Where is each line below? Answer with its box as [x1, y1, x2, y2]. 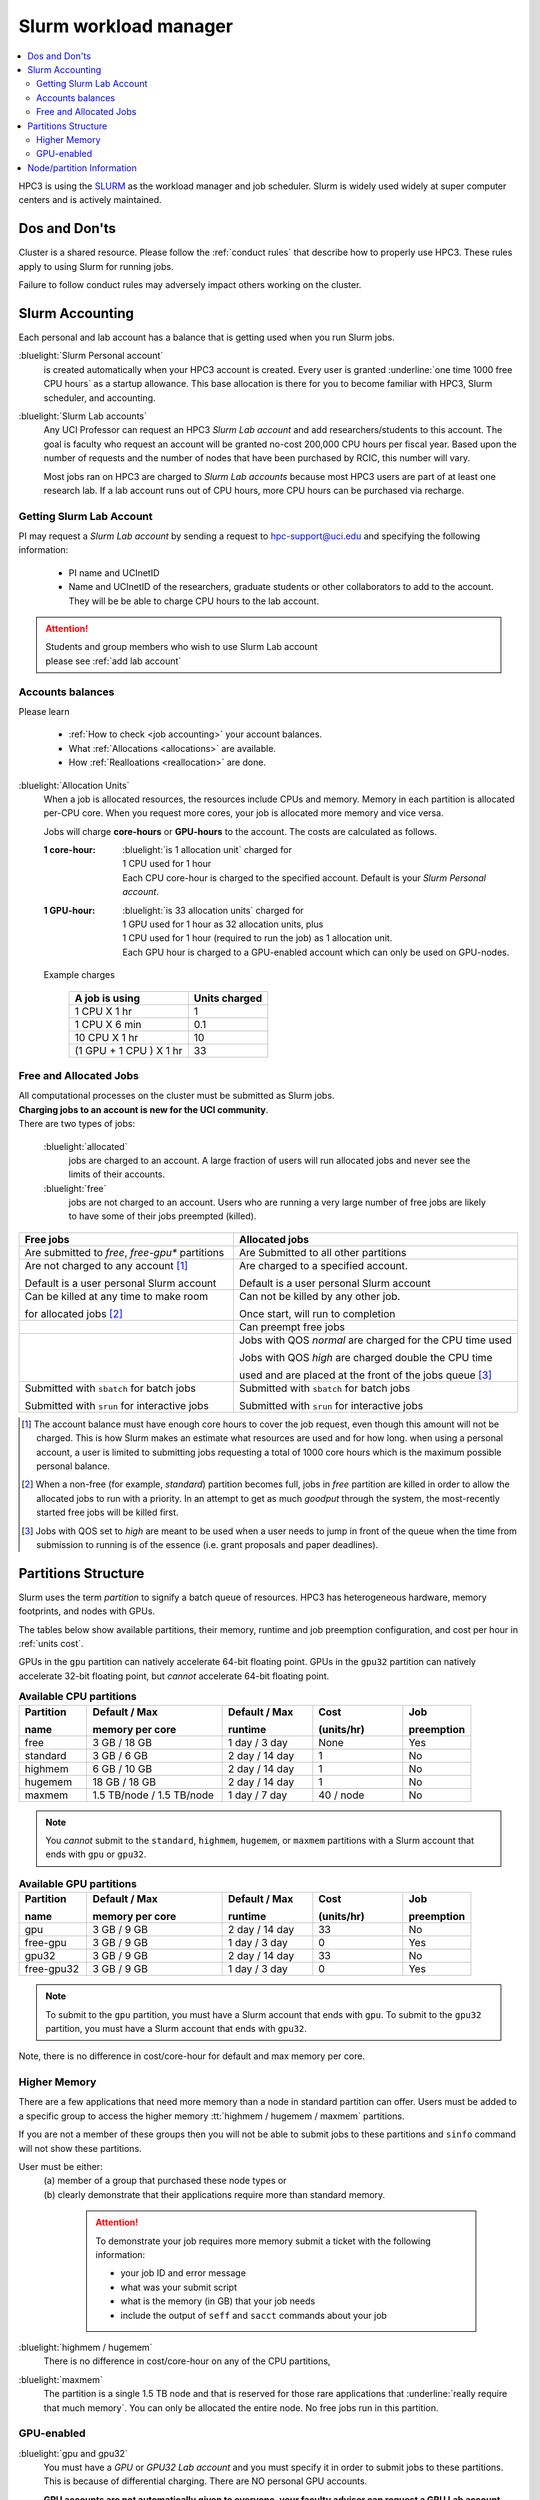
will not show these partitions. [18, 2142, 142, 2154]
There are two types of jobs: [18, 1118, 136, 1130]
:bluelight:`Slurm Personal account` [18, 350, 164, 362]
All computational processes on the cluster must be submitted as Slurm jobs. [18, 1090, 335, 1102]
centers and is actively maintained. [18, 194, 162, 206]
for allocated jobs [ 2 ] [24, 1306, 124, 1320]
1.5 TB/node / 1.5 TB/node [92, 1788, 215, 1802]
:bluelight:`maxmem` [18, 2373, 104, 2385]
